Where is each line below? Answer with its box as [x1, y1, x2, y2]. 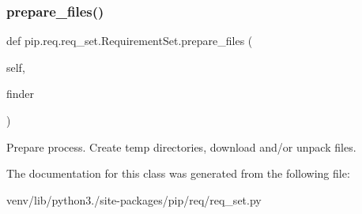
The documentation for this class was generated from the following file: [6, 165, 350, 182]
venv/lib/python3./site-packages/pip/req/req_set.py [6, 191, 262, 208]
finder [6, 85, 35, 102]
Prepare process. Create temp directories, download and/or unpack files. [6, 138, 356, 155]
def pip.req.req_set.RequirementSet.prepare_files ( [6, 32, 253, 49]
